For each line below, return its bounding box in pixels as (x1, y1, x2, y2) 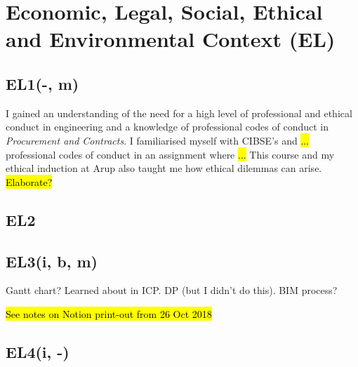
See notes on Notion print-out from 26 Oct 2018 (6, 306, 212, 321)
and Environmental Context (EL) (6, 25, 336, 53)
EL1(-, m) (6, 72, 79, 94)
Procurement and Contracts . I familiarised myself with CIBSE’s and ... (6, 133, 310, 147)
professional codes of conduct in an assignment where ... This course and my (6, 147, 335, 161)
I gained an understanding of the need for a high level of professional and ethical (6, 105, 352, 120)
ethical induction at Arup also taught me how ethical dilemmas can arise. (6, 161, 322, 175)
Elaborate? (6, 174, 53, 189)
